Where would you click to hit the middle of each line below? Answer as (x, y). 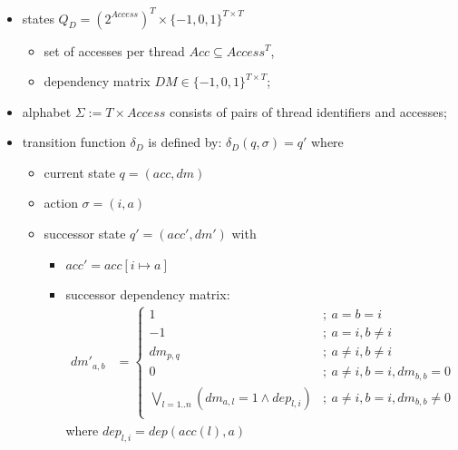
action (61, 203)
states (38, 18)
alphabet (47, 111)
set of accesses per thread (114, 50)
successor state (85, 234)
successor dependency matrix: (148, 293)
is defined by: (185, 142)
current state (79, 172)
